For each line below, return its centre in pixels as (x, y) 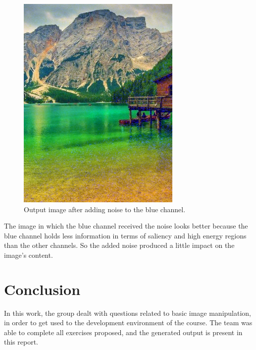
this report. (21, 342)
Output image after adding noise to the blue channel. (105, 209)
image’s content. (28, 255)
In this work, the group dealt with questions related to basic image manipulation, (128, 313)
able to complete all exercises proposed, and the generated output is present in (123, 332)
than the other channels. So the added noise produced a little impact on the (119, 245)
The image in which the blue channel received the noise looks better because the (126, 226)
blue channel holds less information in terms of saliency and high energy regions (125, 235)
